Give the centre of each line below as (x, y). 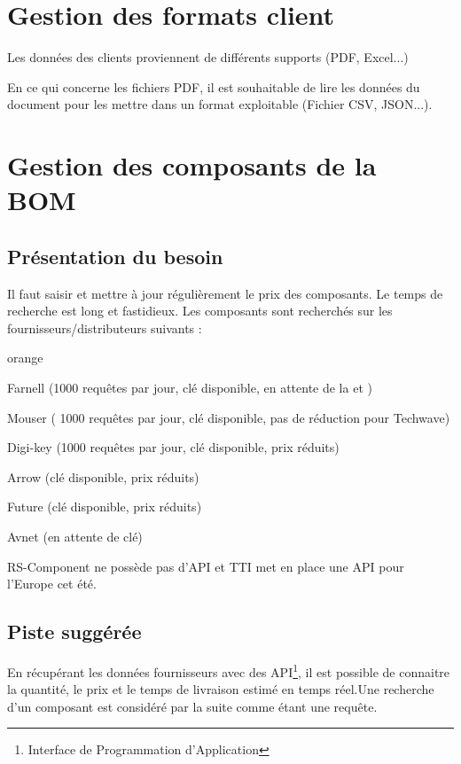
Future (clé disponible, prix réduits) (105, 507)
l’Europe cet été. (52, 584)
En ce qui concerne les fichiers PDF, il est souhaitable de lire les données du (214, 86)
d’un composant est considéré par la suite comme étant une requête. (192, 706)
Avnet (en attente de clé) (75, 537)
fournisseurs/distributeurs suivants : (105, 327)
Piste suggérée (74, 631)
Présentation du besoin (115, 256)
